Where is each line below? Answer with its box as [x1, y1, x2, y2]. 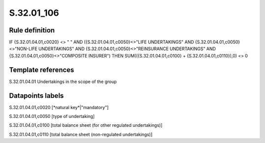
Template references [9, 65, 75, 74]
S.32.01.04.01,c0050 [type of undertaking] [9, 114, 95, 119]
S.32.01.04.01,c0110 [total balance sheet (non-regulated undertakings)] [9, 131, 153, 137]
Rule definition [9, 26, 55, 34]
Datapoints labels [9, 91, 64, 100]
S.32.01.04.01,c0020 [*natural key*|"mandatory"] [9, 104, 109, 110]
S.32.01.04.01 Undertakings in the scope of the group [9, 79, 117, 85]
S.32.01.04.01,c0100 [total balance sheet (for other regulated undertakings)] [9, 122, 163, 128]
